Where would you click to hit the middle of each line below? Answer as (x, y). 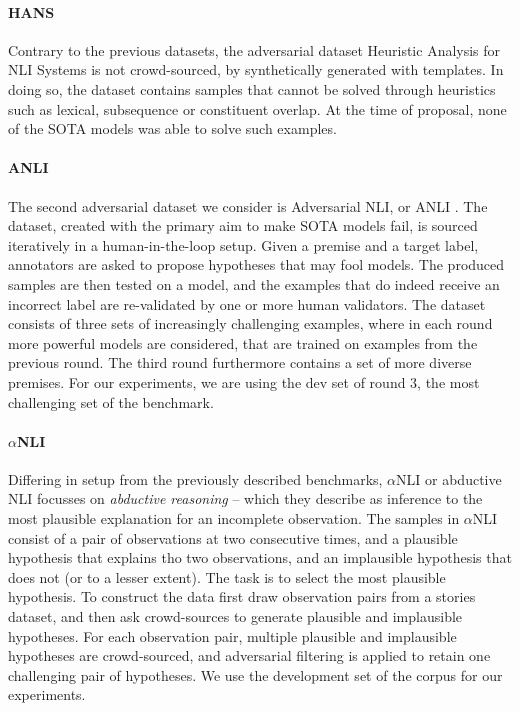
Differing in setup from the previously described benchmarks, (195, 478)
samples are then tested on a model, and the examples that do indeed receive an (254, 283)
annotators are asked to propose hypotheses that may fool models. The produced (256, 264)
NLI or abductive (449, 478)
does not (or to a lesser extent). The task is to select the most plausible (227, 576)
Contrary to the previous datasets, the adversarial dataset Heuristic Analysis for (254, 49)
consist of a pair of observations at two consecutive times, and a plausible (233, 537)
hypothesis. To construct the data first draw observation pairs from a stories (242, 596)
